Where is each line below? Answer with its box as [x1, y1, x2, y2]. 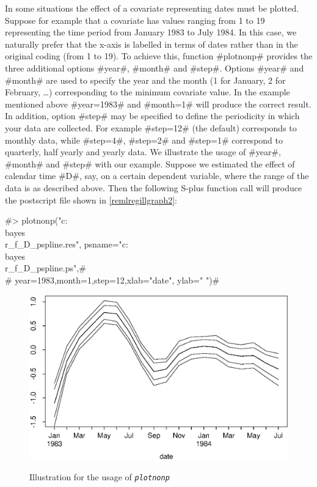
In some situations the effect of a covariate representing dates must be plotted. [5, 2, 299, 14]
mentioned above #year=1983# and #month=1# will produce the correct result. [5, 97, 312, 110]
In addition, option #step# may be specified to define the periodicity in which [5, 109, 300, 122]
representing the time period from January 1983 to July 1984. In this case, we [5, 26, 297, 38]
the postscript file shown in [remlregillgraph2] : [5, 193, 177, 206]
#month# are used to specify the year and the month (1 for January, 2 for [5, 73, 286, 86]
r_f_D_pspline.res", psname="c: [5, 238, 128, 251]
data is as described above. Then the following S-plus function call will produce [5, 181, 302, 194]
